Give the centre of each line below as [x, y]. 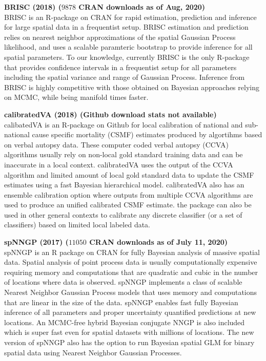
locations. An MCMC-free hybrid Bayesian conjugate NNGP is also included [125, 322]
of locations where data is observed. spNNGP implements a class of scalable [123, 282]
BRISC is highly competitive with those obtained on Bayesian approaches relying [132, 87]
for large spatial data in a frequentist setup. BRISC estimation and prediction [126, 27]
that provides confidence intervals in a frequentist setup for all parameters [120, 67]
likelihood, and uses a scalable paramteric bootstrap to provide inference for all [128, 47]
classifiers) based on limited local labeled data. [77, 225]
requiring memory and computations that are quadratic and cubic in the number [131, 272]
